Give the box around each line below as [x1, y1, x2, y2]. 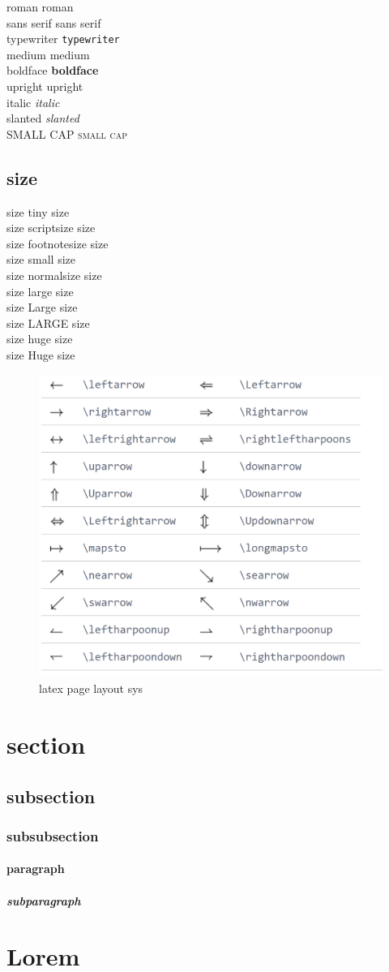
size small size [6, 251, 75, 268]
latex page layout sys [39, 680, 143, 697]
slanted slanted [6, 110, 79, 127]
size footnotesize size [6, 234, 109, 252]
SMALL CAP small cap [6, 125, 128, 142]
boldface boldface [6, 62, 99, 79]
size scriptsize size [6, 219, 96, 236]
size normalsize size [6, 266, 102, 283]
